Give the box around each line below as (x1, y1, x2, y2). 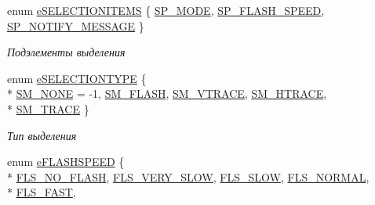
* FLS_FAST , (7, 184, 76, 200)
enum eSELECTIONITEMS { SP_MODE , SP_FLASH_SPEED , (7, 2, 325, 18)
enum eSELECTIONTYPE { (7, 70, 147, 86)
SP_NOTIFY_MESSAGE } (7, 17, 144, 34)
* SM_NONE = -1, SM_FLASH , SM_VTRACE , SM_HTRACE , (7, 85, 327, 102)
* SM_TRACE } (7, 100, 89, 117)
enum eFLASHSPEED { (7, 153, 125, 170)
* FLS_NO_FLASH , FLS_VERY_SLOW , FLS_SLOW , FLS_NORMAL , (7, 168, 370, 185)
